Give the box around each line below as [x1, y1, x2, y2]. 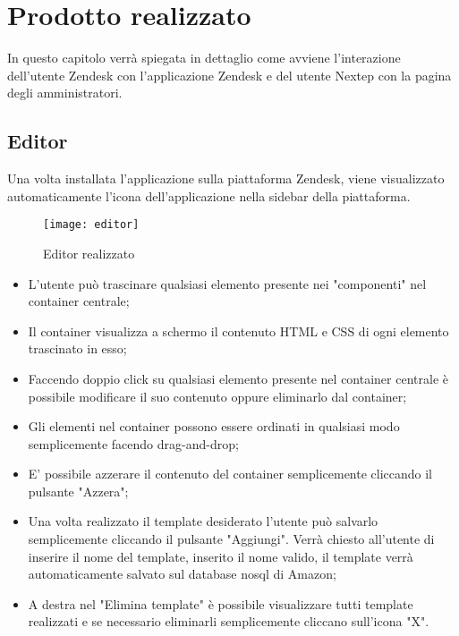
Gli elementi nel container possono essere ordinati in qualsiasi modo [28, 417, 400, 436]
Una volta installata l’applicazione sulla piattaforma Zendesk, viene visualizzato [7, 169, 445, 188]
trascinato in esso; [28, 339, 127, 358]
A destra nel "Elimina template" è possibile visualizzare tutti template [28, 594, 413, 613]
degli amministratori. [7, 83, 123, 102]
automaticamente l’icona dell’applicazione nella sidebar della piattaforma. [7, 186, 411, 205]
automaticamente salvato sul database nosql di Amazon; [28, 564, 336, 583]
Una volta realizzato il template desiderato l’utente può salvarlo [28, 512, 378, 530]
